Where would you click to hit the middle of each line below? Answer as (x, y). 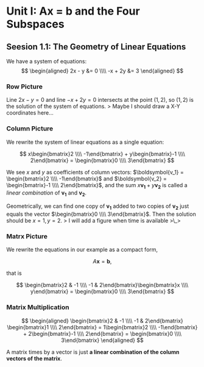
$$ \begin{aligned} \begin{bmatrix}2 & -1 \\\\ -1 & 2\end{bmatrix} (102, 321)
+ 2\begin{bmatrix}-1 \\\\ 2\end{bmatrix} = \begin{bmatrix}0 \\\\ (102, 333)
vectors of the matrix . (34, 358)
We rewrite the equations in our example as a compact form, (82, 250)
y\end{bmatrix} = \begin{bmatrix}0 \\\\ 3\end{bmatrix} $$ (102, 291)
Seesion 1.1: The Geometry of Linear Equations (96, 47)
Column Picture (30, 129)
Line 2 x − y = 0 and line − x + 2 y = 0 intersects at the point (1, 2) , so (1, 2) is (100, 100)
